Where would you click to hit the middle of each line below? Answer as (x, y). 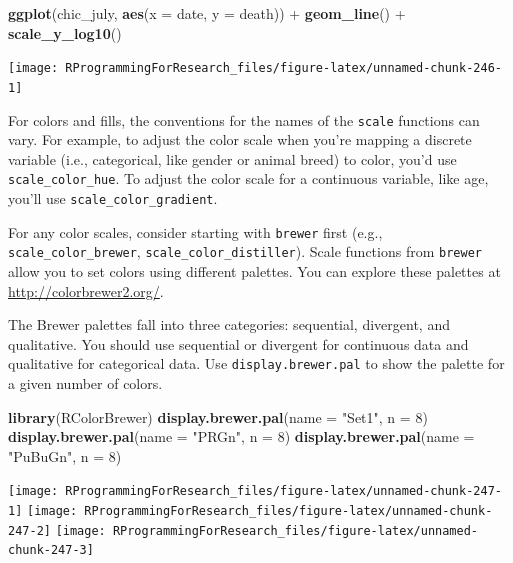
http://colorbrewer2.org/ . (86, 290)
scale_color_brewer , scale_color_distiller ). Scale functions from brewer (245, 251)
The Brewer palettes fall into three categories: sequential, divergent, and (229, 324)
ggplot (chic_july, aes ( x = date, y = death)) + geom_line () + (207, 13)
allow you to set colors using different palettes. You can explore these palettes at (254, 270)
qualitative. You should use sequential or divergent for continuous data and (238, 343)
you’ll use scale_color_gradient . (113, 198)
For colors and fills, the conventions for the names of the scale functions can (244, 119)
